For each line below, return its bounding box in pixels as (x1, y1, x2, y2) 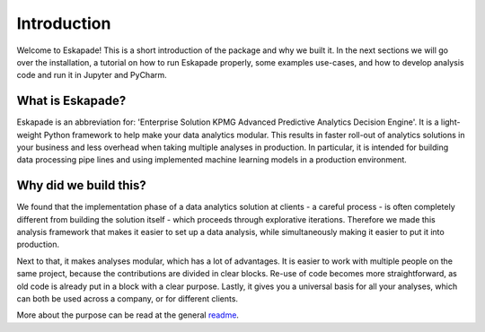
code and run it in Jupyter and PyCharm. (16, 70, 168, 81)
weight (16, 129, 42, 140)
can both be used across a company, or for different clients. (16, 293, 238, 304)
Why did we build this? (16, 178, 147, 193)
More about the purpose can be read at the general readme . (16, 310, 240, 320)
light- (440, 117, 461, 127)
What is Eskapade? (16, 93, 127, 109)
